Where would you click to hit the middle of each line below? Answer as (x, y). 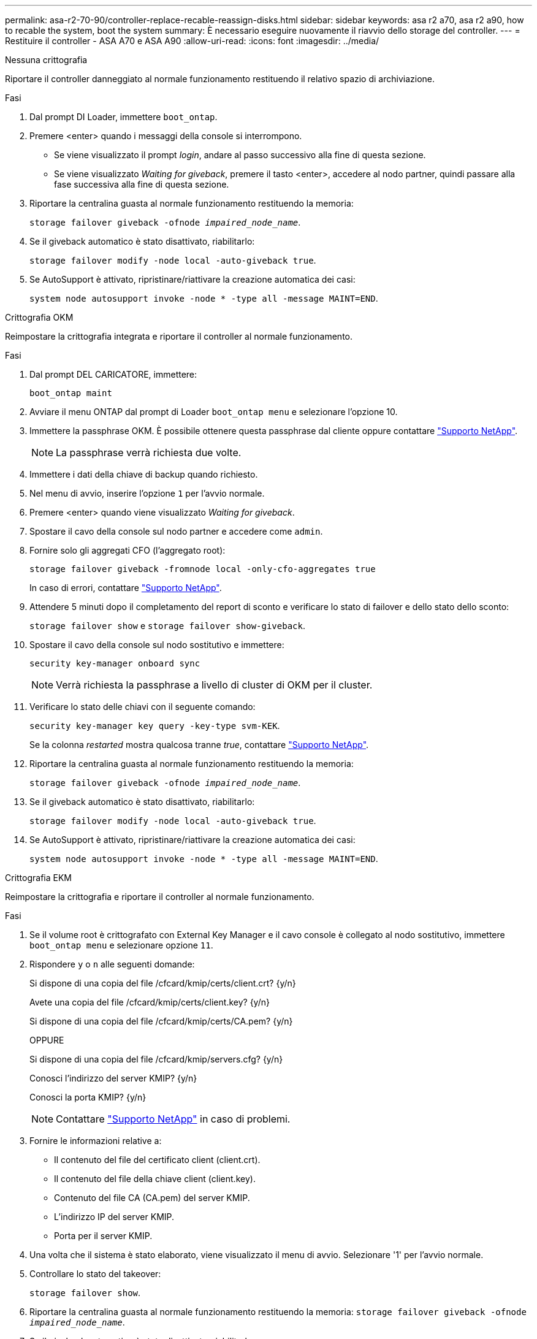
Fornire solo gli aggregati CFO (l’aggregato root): (128, 550)
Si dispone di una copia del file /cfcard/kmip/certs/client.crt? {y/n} (163, 983)
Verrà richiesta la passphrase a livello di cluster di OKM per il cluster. (214, 685)
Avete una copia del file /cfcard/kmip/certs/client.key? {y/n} (150, 1002)
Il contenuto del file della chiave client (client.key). (155, 1179)
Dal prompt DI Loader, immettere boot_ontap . (124, 117)
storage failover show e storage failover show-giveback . (167, 626)
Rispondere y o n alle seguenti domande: (112, 964)
